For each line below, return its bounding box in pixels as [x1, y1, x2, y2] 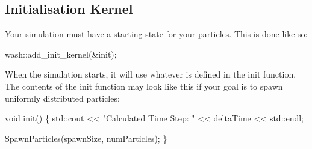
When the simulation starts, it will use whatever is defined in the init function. [5, 68, 296, 81]
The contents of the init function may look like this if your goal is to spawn [5, 79, 283, 92]
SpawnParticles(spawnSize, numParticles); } [5, 132, 167, 144]
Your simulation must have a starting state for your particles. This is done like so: [5, 28, 308, 40]
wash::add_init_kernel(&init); [5, 47, 117, 60]
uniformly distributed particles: [5, 91, 120, 104]
